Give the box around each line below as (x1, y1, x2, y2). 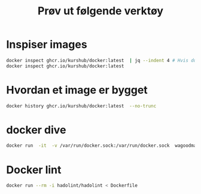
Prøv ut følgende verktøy (38, 4, 163, 18)
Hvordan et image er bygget (6, 83, 148, 97)
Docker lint (6, 163, 62, 177)
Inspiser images (6, 38, 88, 51)
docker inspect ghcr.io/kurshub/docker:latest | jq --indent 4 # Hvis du (6, 57, 197, 63)
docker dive (6, 123, 66, 137)
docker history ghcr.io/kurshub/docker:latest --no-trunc (6, 103, 157, 109)
